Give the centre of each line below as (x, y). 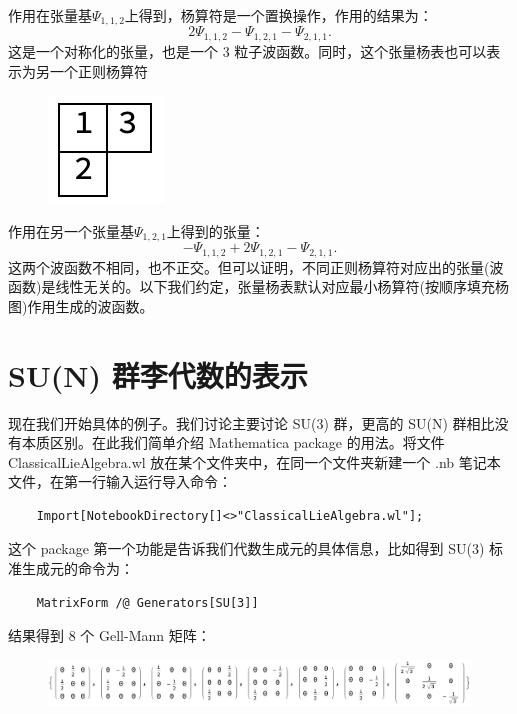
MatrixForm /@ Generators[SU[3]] (147, 602)
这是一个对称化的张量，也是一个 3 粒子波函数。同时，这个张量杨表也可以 (247, 50)
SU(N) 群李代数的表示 (158, 374)
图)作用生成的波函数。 (81, 305)
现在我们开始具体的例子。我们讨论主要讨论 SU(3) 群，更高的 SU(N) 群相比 (251, 422)
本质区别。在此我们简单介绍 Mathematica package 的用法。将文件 (233, 442)
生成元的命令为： (77, 568)
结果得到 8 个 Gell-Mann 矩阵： (109, 635)
